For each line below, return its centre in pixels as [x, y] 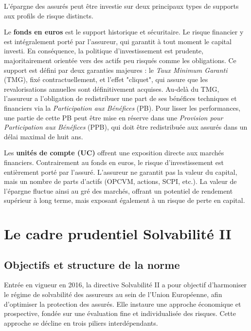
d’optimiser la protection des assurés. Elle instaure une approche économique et [123, 304]
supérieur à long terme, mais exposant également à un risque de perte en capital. [125, 200]
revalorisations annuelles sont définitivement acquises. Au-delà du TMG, [112, 89]
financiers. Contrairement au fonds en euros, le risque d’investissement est [114, 162]
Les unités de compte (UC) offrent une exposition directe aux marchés [114, 153]
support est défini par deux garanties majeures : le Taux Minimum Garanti [116, 70]
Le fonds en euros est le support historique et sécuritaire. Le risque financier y [124, 32]
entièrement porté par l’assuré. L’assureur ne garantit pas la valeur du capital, [121, 172]
